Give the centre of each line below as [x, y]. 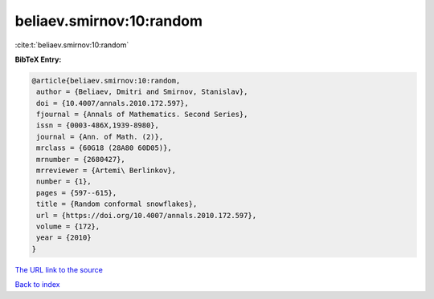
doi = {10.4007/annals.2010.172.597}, [113, 103]
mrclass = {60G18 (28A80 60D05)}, [104, 148]
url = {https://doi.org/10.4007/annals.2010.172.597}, [147, 215]
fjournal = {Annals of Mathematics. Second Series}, [142, 115]
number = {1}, [64, 182]
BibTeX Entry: [38, 59]
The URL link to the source [59, 269]
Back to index [37, 285]
